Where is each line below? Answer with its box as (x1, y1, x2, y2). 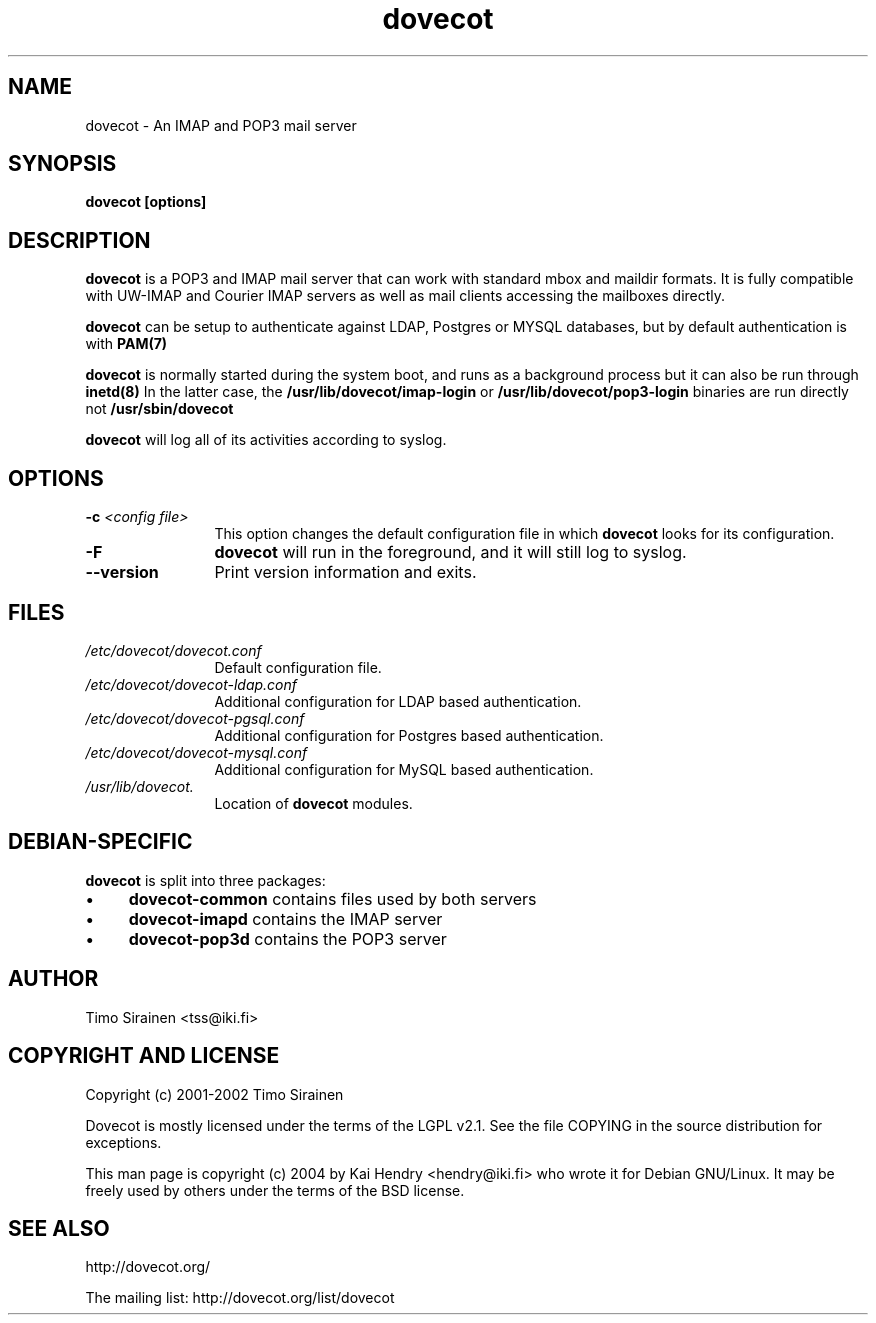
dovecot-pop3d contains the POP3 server (128, 928, 447, 949)
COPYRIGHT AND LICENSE (8, 1043, 280, 1069)
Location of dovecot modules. (214, 794, 413, 812)
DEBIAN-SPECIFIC (8, 829, 193, 855)
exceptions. (85, 1133, 162, 1151)
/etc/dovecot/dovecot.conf (85, 641, 262, 659)
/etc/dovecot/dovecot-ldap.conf (85, 675, 298, 693)
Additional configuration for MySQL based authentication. (214, 760, 594, 778)
